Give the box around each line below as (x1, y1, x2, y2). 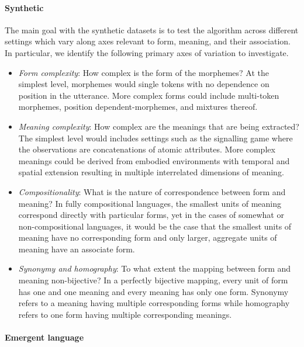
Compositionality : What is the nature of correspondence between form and (18, 185, 286, 197)
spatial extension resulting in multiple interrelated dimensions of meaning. (18, 166, 284, 178)
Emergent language (5, 331, 84, 343)
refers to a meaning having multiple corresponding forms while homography (18, 297, 290, 309)
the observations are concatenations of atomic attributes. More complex (18, 143, 275, 155)
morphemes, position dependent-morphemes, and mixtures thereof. (18, 100, 258, 113)
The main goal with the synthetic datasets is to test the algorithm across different (5, 23, 299, 36)
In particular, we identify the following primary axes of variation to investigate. (5, 46, 289, 58)
